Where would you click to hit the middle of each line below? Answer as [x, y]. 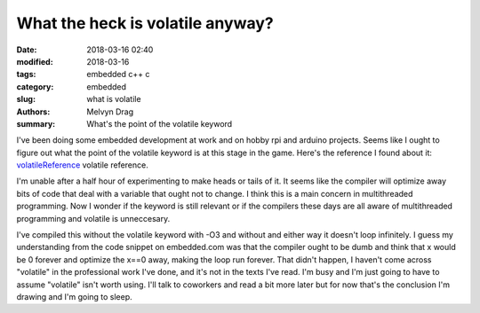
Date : [27, 50]
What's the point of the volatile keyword [160, 123]
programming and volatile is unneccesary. [93, 218]
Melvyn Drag [110, 112]
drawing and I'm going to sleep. [74, 296]
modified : [35, 61]
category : [35, 86]
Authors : [33, 112]
